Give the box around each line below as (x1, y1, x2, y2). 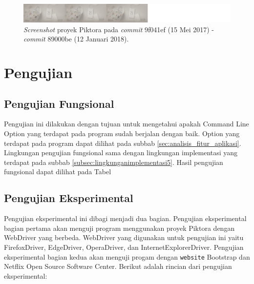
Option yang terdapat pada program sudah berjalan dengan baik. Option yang (4, 128, 240, 139)
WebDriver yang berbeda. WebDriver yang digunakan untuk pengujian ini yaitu (4, 232, 244, 243)
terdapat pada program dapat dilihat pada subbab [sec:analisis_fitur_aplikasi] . (4, 138, 241, 148)
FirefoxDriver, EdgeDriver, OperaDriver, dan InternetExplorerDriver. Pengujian (4, 242, 244, 252)
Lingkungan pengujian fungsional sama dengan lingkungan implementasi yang (4, 147, 238, 158)
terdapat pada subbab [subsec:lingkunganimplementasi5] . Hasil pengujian (4, 157, 223, 167)
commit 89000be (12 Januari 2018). (23, 34, 129, 44)
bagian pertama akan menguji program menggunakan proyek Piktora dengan (4, 223, 235, 233)
